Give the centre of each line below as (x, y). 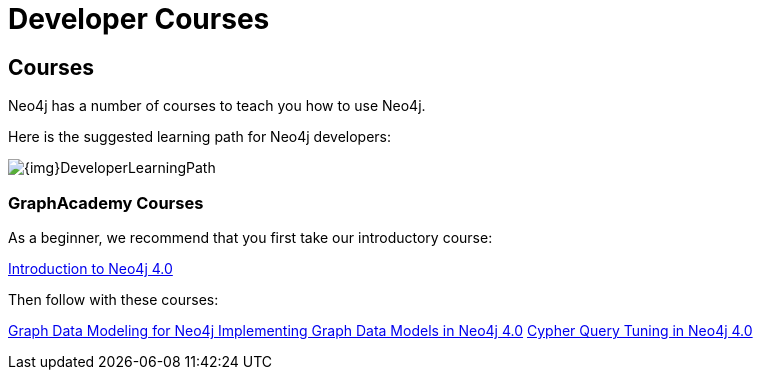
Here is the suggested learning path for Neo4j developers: (200, 137)
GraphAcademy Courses (106, 202)
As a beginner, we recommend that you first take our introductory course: (250, 237)
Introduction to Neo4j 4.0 (90, 268)
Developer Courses (139, 19)
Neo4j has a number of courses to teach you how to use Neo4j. (217, 106)
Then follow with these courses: (113, 299)
